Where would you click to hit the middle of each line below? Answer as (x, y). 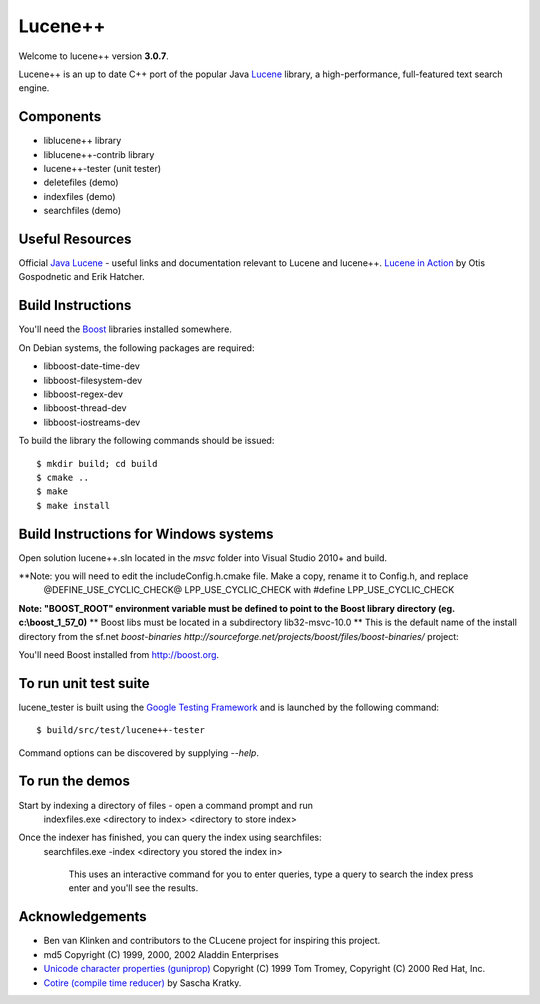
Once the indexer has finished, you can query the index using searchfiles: (170, 837)
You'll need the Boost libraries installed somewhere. (125, 329)
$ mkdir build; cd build (97, 463)
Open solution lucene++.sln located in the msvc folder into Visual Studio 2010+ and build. (203, 557)
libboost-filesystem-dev (93, 380)
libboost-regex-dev (83, 394)
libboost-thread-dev (85, 408)
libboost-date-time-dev (91, 366)
